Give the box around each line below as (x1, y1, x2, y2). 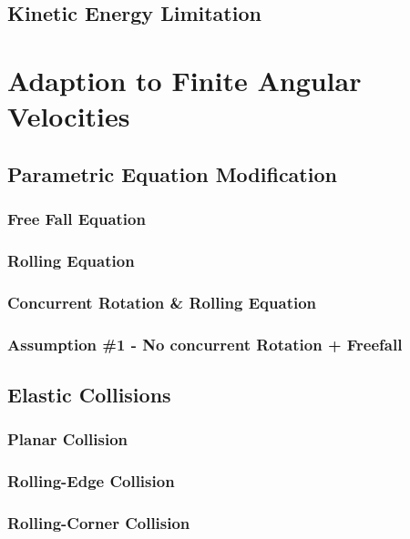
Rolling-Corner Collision (7, 511, 190, 534)
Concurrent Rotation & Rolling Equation (7, 290, 317, 313)
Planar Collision (7, 428, 128, 451)
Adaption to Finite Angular (7, 61, 362, 98)
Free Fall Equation (7, 208, 146, 230)
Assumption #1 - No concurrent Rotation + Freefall (7, 332, 403, 355)
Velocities (7, 97, 130, 135)
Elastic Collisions (7, 380, 171, 408)
